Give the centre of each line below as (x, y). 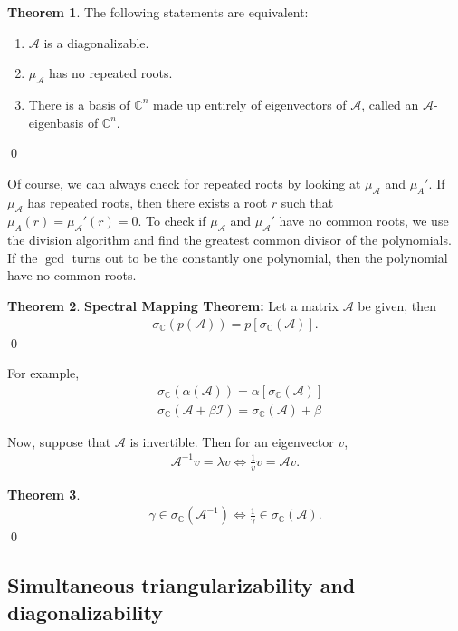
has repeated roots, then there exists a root (148, 202)
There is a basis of (79, 104)
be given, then (397, 305)
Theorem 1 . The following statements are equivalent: (158, 12)
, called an (390, 104)
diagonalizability (86, 612)
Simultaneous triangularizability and (181, 585)
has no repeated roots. (111, 73)
